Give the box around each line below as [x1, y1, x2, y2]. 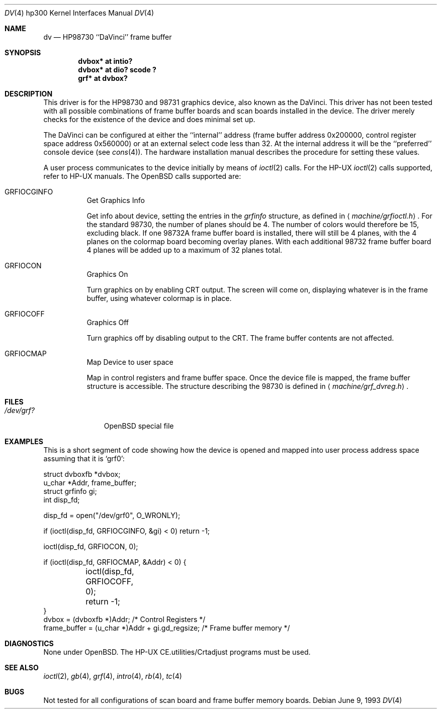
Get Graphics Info [86, 196, 145, 205]
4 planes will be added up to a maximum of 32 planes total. [86, 246, 283, 254]
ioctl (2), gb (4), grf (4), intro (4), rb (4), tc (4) [43, 672, 182, 680]
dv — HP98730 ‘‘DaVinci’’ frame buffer [43, 33, 172, 41]
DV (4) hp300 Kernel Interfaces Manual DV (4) [5, 9, 154, 17]
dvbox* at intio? [78, 57, 133, 65]
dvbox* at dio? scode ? [78, 65, 156, 74]
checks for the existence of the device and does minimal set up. [43, 115, 255, 124]
